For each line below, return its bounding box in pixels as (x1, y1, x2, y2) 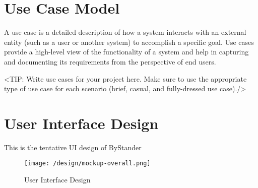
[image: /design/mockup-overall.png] (24, 160, 151, 167)
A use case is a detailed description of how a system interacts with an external (4, 27, 246, 37)
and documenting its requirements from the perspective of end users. (4, 56, 216, 67)
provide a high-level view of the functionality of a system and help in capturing (4, 46, 249, 57)
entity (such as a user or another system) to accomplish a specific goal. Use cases (4, 36, 254, 47)
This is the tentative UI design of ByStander (4, 142, 142, 152)
